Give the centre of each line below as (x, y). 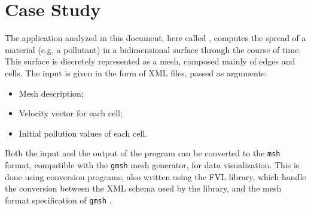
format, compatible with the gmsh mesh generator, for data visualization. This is (152, 164)
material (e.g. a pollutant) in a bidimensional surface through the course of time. (153, 49)
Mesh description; (51, 93)
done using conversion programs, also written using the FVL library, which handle (155, 176)
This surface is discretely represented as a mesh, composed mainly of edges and (150, 61)
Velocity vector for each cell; (71, 113)
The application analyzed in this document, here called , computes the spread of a (155, 38)
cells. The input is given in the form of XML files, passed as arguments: (136, 72)
